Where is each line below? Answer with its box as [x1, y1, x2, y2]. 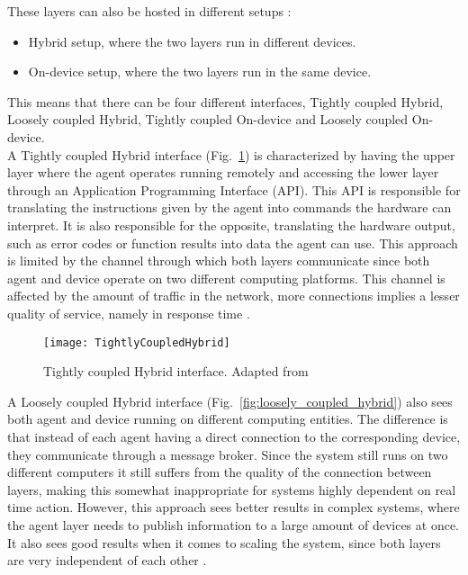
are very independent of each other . [7, 551, 207, 570]
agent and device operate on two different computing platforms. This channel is [7, 268, 445, 287]
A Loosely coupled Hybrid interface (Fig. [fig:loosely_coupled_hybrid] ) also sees [7, 391, 453, 410]
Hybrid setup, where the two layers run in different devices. [28, 31, 356, 50]
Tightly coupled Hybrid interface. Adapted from [43, 362, 309, 381]
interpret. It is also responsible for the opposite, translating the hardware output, [7, 215, 455, 234]
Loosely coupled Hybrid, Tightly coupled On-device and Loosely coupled [7, 110, 409, 129]
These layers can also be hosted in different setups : [7, 2, 292, 20]
